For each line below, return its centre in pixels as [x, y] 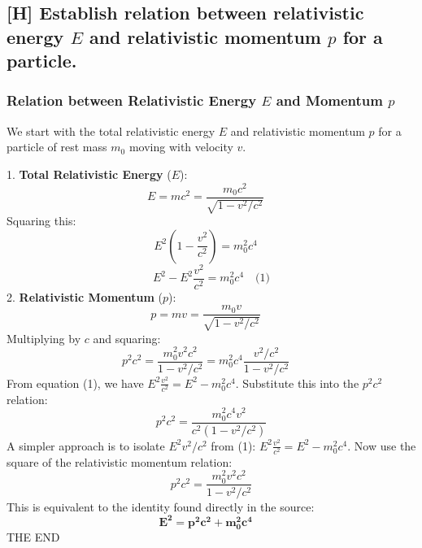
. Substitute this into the [297, 383]
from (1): [233, 445]
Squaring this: [41, 221]
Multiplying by [44, 338]
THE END [33, 536]
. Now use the [382, 445]
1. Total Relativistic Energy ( [89, 174]
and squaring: [127, 338]
